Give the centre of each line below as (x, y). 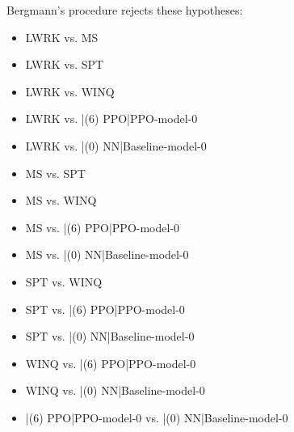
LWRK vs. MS (62, 37)
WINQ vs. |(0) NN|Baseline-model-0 (115, 390)
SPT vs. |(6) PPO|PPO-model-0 (105, 309)
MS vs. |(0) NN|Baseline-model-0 (107, 254)
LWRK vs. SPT (65, 64)
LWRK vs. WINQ (70, 91)
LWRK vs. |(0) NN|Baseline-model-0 (116, 145)
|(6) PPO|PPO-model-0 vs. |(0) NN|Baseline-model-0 (157, 417)
